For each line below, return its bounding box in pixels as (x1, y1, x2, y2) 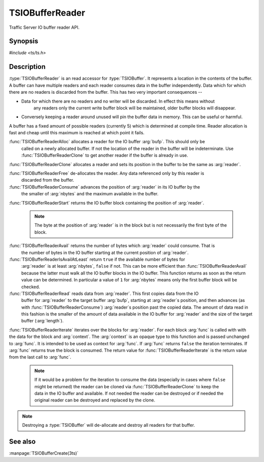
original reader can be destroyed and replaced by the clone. (34, 397, 155, 403)
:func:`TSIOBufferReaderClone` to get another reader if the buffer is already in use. (21, 152, 188, 158)
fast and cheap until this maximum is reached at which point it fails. (9, 130, 145, 136)
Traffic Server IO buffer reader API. (9, 24, 80, 30)
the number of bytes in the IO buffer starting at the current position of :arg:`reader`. (21, 250, 189, 255)
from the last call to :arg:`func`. (9, 354, 71, 360)
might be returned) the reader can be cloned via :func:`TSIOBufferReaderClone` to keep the (34, 383, 220, 389)
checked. (21, 284, 40, 290)
